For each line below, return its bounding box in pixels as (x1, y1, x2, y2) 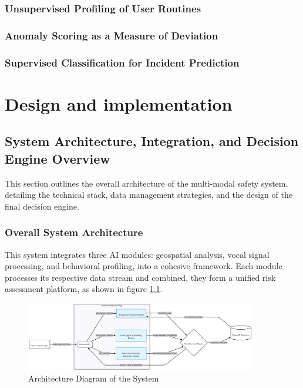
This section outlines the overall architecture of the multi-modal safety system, (5, 177, 288, 189)
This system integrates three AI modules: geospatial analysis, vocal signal (5, 248, 270, 260)
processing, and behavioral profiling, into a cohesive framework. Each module (5, 260, 282, 272)
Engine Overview (5, 149, 110, 167)
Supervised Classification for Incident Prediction (5, 55, 240, 69)
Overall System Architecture (5, 225, 143, 240)
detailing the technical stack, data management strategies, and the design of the (5, 188, 292, 201)
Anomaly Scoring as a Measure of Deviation (5, 28, 218, 42)
